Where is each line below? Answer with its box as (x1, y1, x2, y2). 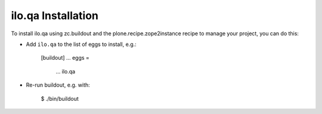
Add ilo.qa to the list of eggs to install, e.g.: (26, 41, 137, 48)
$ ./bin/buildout (41, 95, 79, 102)
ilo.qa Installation (11, 9, 98, 22)
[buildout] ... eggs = (41, 54, 89, 61)
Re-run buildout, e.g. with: (26, 81, 91, 89)
